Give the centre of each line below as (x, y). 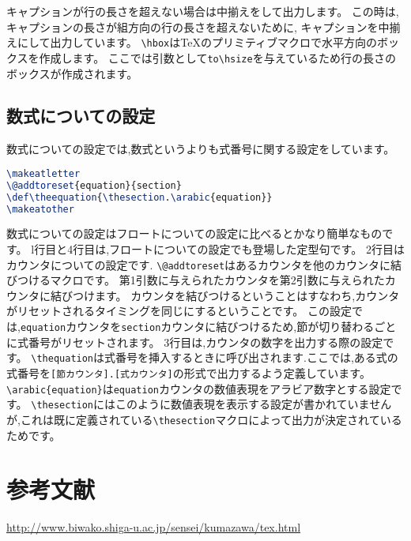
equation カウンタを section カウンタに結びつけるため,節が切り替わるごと (208, 327)
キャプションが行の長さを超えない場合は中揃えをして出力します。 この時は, (203, 11)
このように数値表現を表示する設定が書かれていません (254, 404)
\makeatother (40, 209)
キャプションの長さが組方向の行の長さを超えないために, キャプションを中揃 (204, 26)
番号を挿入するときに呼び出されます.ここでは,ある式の (257, 357)
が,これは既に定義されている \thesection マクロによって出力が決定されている (204, 419)
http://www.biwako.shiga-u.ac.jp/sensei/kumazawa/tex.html (154, 527)
